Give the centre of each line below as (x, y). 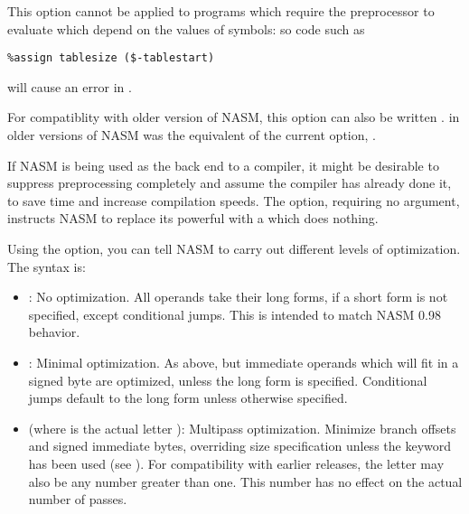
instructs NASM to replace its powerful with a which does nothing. (193, 218)
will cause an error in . (70, 86)
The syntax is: (47, 266)
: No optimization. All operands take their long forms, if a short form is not (238, 297)
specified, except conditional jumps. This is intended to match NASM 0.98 (234, 314)
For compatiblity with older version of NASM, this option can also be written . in (234, 117)
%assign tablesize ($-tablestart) (111, 58)
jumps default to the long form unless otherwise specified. (188, 398)
